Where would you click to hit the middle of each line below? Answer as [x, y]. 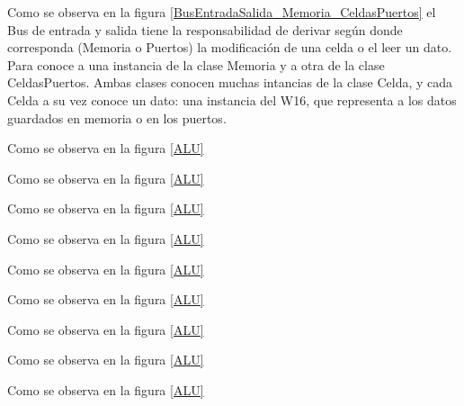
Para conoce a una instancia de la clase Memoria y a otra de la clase [196, 64]
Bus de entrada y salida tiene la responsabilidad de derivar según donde [205, 29]
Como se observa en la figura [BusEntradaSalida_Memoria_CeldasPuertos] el [222, 12]
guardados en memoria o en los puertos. [117, 117]
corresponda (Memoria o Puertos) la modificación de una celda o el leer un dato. [230, 47]
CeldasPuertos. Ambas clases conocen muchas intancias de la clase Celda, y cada [230, 82]
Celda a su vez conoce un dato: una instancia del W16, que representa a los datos [232, 99]
